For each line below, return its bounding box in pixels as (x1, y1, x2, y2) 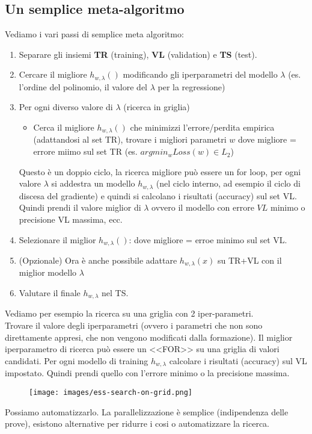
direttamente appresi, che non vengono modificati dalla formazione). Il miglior (5, 330, 293, 343)
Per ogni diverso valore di (19, 101, 113, 113)
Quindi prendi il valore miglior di (19, 201, 141, 214)
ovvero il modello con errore (151, 201, 254, 214)
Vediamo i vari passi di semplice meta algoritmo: (5, 28, 184, 40)
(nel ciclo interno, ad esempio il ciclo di (156, 177, 301, 190)
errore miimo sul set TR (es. (33, 145, 138, 158)
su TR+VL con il (217, 253, 282, 266)
